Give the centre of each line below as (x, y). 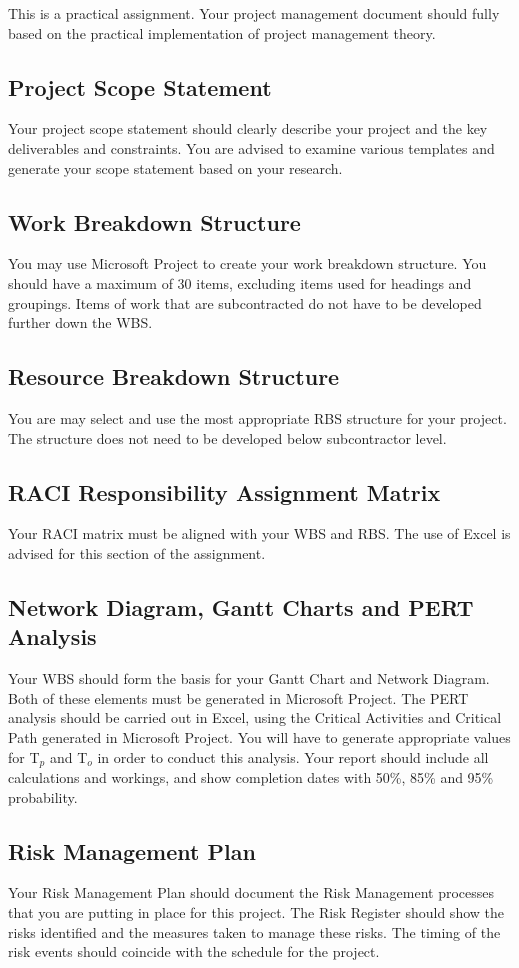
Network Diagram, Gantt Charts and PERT (241, 606)
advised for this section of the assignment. (137, 552)
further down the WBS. (80, 322)
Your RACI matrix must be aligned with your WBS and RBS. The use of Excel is (259, 533)
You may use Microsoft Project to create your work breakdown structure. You (247, 263)
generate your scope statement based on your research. (175, 167)
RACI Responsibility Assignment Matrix (224, 491)
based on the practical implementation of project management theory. (222, 32)
